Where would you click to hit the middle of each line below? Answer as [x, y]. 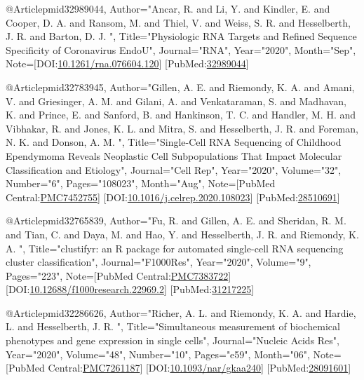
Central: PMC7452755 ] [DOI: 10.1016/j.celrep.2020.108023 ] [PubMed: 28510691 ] [173, 197]
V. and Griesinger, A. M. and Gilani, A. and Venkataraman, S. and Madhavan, [176, 101]
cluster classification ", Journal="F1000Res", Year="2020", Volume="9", [159, 262]
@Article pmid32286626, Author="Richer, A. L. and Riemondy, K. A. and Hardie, [181, 312]
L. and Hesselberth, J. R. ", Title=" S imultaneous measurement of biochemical [173, 326]
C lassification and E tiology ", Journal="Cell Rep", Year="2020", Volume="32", [174, 169]
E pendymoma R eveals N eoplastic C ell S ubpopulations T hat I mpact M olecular [174, 155]
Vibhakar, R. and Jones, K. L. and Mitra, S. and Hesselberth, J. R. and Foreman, [182, 128]
